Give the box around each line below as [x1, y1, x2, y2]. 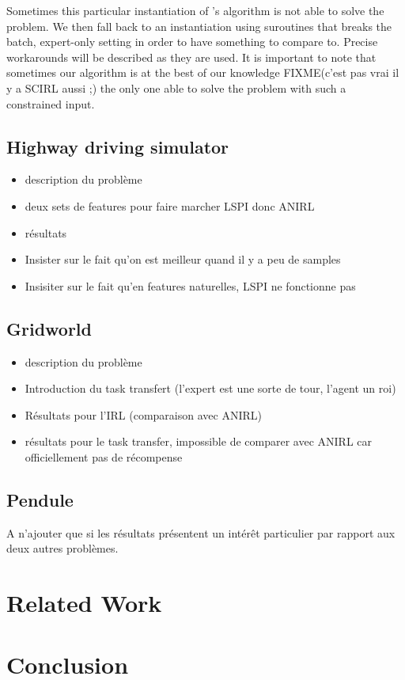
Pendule [6, 487, 74, 511]
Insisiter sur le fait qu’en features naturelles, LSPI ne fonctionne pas [25, 277, 356, 294]
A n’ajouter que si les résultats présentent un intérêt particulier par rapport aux [6, 524, 396, 541]
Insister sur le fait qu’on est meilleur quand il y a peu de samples [25, 251, 341, 268]
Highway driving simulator [6, 134, 229, 158]
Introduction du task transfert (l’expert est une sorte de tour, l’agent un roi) [25, 380, 396, 397]
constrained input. [6, 95, 95, 112]
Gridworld [6, 316, 92, 340]
